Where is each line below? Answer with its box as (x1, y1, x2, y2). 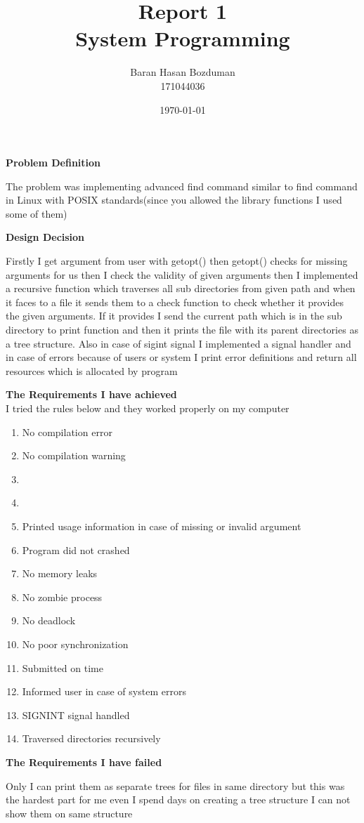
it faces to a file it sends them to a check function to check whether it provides (6, 294, 344, 309)
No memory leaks (22, 566, 98, 581)
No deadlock (22, 613, 76, 628)
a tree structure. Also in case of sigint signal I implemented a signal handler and (6, 336, 351, 350)
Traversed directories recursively (22, 731, 161, 746)
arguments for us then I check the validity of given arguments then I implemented (6, 267, 358, 282)
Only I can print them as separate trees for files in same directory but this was (6, 778, 345, 793)
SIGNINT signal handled (22, 707, 130, 722)
